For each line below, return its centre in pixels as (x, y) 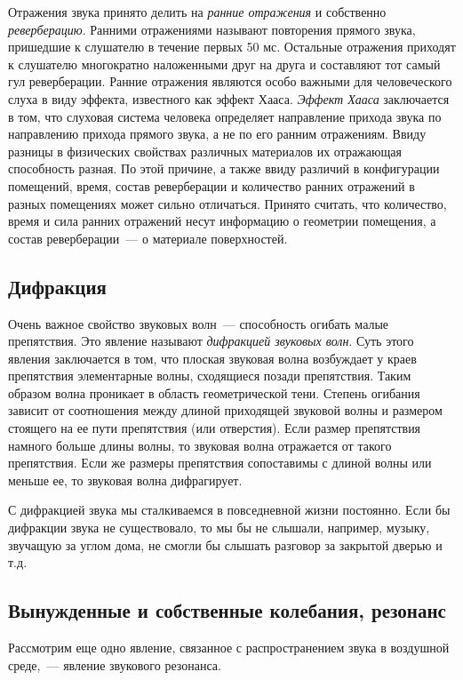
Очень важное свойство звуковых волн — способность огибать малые (199, 323)
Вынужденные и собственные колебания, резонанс (227, 610)
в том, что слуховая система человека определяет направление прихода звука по (225, 116)
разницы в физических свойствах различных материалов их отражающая (205, 151)
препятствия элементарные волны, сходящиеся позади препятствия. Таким (210, 376)
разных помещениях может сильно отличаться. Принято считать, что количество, (228, 203)
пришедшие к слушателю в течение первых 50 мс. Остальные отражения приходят (232, 47)
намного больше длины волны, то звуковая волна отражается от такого (200, 445)
